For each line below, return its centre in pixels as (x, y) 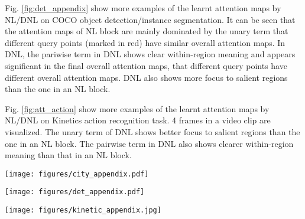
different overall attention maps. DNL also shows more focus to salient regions (146, 77)
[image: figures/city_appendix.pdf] (77, 174)
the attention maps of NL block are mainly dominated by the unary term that (147, 31)
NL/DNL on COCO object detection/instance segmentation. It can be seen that (150, 19)
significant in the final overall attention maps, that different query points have (146, 65)
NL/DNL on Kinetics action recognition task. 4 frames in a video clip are (138, 120)
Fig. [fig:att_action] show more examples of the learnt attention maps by (137, 108)
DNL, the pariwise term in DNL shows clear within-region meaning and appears (150, 54)
